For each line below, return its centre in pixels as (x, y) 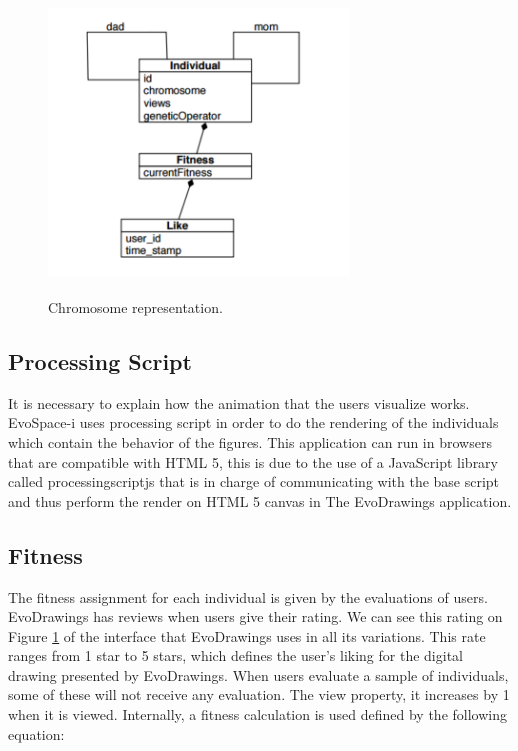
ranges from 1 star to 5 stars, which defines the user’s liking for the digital (235, 655)
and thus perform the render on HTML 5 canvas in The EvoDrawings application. (260, 500)
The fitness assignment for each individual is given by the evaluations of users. (248, 596)
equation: (36, 733)
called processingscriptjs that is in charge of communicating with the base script (254, 481)
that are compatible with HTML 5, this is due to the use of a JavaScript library (253, 461)
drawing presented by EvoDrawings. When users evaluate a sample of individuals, (258, 674)
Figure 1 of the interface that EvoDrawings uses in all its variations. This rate (247, 635)
